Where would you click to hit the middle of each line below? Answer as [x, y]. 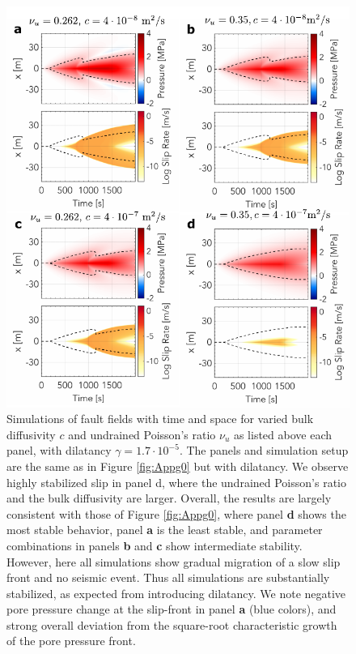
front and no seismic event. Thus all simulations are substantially [168, 577]
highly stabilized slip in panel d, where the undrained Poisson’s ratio [176, 482]
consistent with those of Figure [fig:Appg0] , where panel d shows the [176, 513]
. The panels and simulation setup [264, 450]
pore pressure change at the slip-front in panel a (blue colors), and [172, 609]
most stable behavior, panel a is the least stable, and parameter [165, 530]
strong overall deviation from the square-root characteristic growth [172, 624]
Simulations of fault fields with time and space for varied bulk [160, 419]
